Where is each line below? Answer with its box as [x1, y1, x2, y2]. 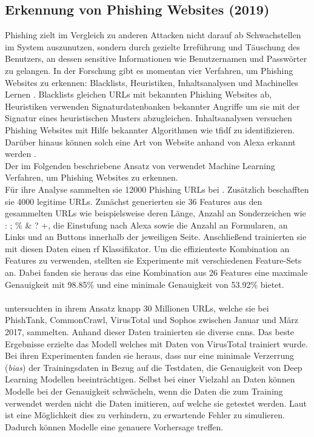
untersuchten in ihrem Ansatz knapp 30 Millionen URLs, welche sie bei [5, 301, 269, 314]
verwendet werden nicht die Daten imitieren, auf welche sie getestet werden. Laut [5, 396, 307, 409]
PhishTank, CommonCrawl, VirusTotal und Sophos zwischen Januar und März [5, 313, 298, 326]
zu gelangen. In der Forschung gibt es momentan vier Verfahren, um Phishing [5, 64, 293, 76]
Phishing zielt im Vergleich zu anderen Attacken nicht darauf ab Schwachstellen [5, 28, 301, 41]
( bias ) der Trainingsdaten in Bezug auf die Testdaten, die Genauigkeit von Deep [5, 361, 302, 373]
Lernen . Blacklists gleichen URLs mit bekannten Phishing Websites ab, [5, 88, 272, 101]
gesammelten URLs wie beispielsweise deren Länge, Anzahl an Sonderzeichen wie [5, 207, 306, 219]
